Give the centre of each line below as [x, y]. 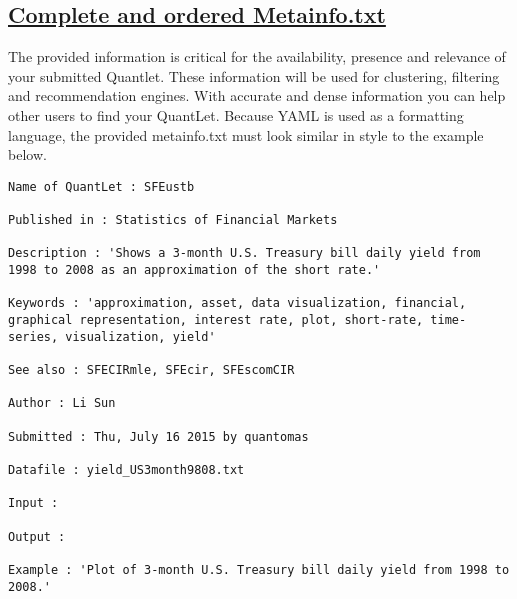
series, [33, 336]
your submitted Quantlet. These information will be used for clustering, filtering [254, 75]
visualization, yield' [140, 336]
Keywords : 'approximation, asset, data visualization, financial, [237, 303]
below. [27, 154]
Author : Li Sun [62, 403]
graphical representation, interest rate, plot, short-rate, [216, 320]
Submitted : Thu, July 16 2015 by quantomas [158, 436]
